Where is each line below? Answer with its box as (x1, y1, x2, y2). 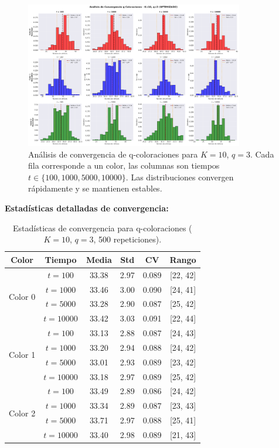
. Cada (250, 148, 274, 160)
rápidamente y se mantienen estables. (28, 182, 162, 194)
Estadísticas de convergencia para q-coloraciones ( (13, 221, 192, 234)
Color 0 (9, 290, 36, 302)
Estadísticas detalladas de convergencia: (5, 202, 169, 214)
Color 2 (9, 406, 36, 419)
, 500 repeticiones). (93, 233, 162, 245)
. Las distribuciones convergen (125, 170, 234, 183)
